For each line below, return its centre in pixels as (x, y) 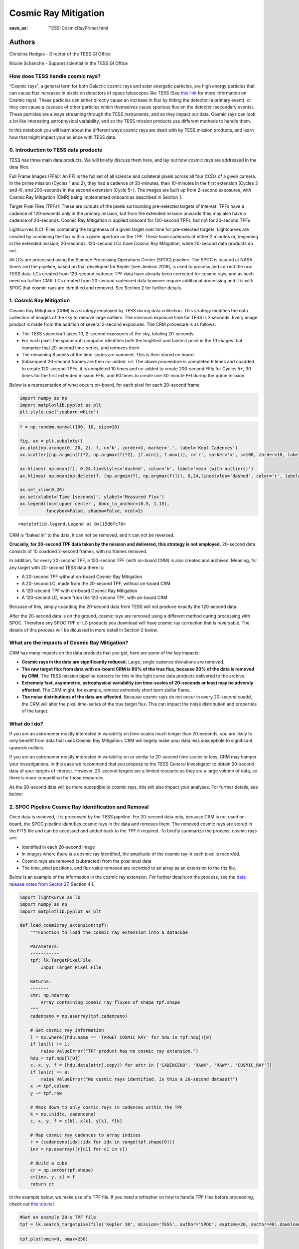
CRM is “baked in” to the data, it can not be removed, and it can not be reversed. (92, 535)
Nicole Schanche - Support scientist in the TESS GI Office (69, 63)
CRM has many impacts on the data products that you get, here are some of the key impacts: (105, 652)
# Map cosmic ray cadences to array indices (85, 1135)
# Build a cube (49, 1163)
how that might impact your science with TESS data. (63, 137)
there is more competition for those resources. (57, 778)
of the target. (35, 711)
